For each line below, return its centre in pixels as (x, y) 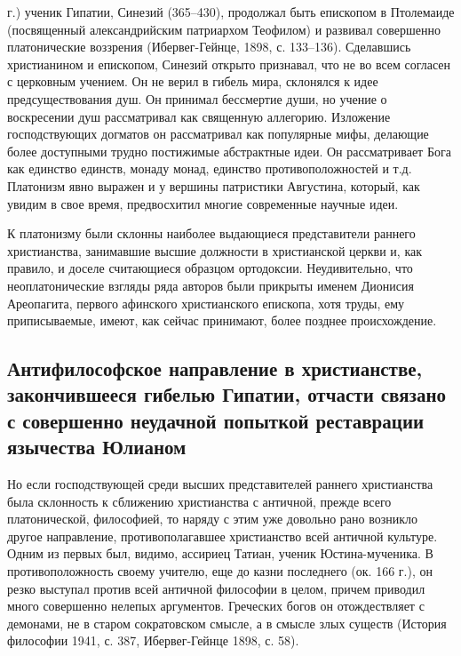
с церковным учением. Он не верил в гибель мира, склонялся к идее (193, 81)
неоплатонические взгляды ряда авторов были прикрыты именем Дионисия (211, 285)
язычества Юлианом (97, 447)
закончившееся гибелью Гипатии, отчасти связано (227, 394)
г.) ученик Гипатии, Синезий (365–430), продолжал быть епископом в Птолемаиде (231, 12)
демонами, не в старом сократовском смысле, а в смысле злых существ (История (227, 623)
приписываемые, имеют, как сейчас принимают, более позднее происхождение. (222, 320)
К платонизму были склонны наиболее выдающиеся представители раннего (211, 233)
